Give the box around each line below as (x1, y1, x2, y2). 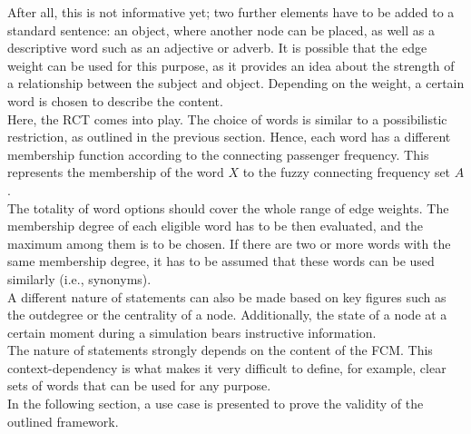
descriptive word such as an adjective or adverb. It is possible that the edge (7, 38, 427, 57)
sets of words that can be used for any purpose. (7, 376, 271, 395)
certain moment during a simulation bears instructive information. (7, 322, 377, 341)
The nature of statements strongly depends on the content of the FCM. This (7, 340, 433, 360)
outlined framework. (7, 411, 119, 430)
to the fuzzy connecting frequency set (242, 163, 451, 182)
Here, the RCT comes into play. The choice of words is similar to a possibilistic (7, 109, 447, 128)
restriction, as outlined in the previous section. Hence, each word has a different (7, 127, 451, 146)
